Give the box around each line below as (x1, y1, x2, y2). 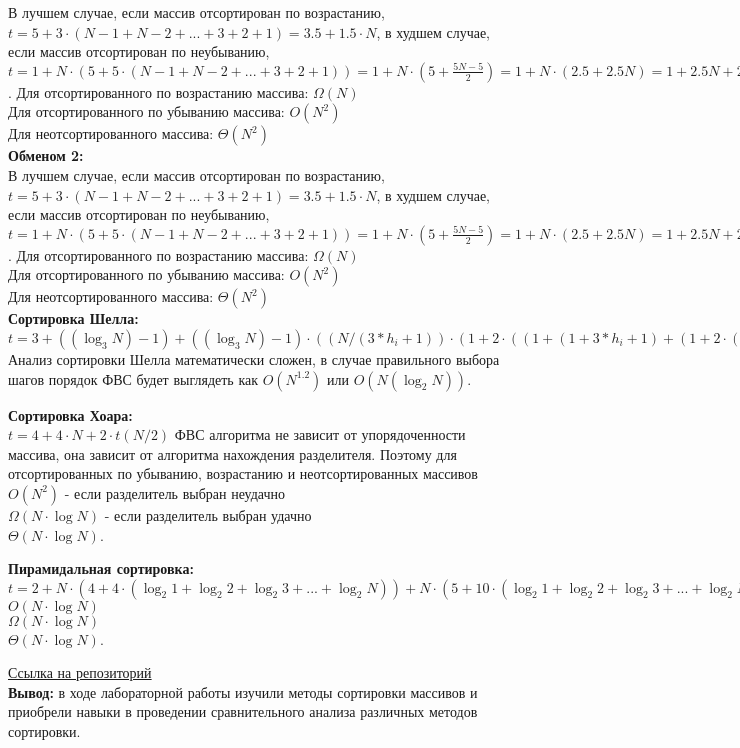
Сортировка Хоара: (8, 404, 133, 425)
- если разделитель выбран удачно (104, 504, 312, 525)
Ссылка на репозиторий (8, 662, 152, 683)
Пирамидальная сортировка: (8, 558, 194, 579)
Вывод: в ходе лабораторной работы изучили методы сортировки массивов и (8, 681, 478, 702)
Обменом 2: (8, 145, 84, 166)
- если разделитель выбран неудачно (64, 482, 285, 503)
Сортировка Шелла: (8, 308, 139, 329)
